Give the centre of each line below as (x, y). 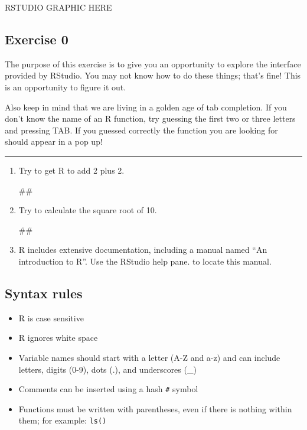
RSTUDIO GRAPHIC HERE (58, 7)
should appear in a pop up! (54, 141)
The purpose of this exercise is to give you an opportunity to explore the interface (153, 63)
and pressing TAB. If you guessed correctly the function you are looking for (141, 130)
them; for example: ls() (63, 420)
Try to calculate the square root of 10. (88, 210)
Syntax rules (44, 293)
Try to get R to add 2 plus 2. (71, 170)
